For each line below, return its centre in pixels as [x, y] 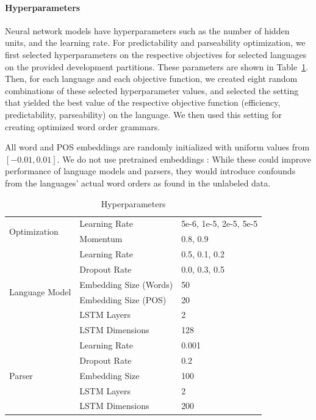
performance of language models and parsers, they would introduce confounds [150, 171]
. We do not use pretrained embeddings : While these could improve [184, 159]
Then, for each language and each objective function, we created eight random [151, 79]
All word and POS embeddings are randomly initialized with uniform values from [157, 147]
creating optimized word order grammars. [83, 126]
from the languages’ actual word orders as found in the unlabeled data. [138, 182]
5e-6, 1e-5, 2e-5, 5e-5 [220, 223]
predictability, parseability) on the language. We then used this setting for [143, 114]
